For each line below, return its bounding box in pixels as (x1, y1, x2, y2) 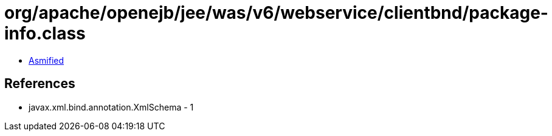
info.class (4, 23, 86, 44)
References (4, 76, 75, 92)
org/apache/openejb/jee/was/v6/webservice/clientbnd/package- (4, 2, 548, 23)
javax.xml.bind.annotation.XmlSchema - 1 (29, 101, 194, 112)
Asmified (29, 55, 64, 66)
